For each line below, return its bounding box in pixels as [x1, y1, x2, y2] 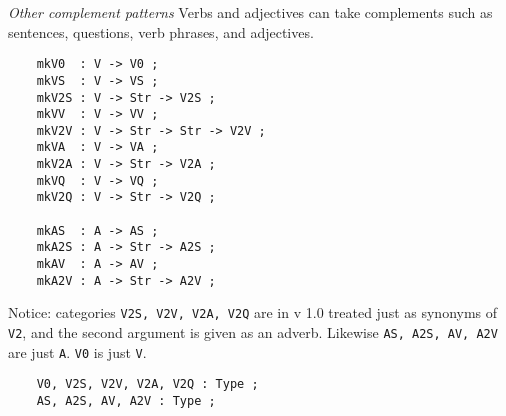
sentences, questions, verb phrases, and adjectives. [8, 21, 314, 42]
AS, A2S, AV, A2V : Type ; [36, 394, 216, 408]
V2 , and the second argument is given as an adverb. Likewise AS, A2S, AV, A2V [8, 322, 498, 343]
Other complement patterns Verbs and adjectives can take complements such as [8, 2, 493, 22]
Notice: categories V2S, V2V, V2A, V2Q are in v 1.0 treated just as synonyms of [8, 302, 498, 323]
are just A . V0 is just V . [8, 341, 147, 362]
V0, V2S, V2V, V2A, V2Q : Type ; [36, 377, 259, 392]
